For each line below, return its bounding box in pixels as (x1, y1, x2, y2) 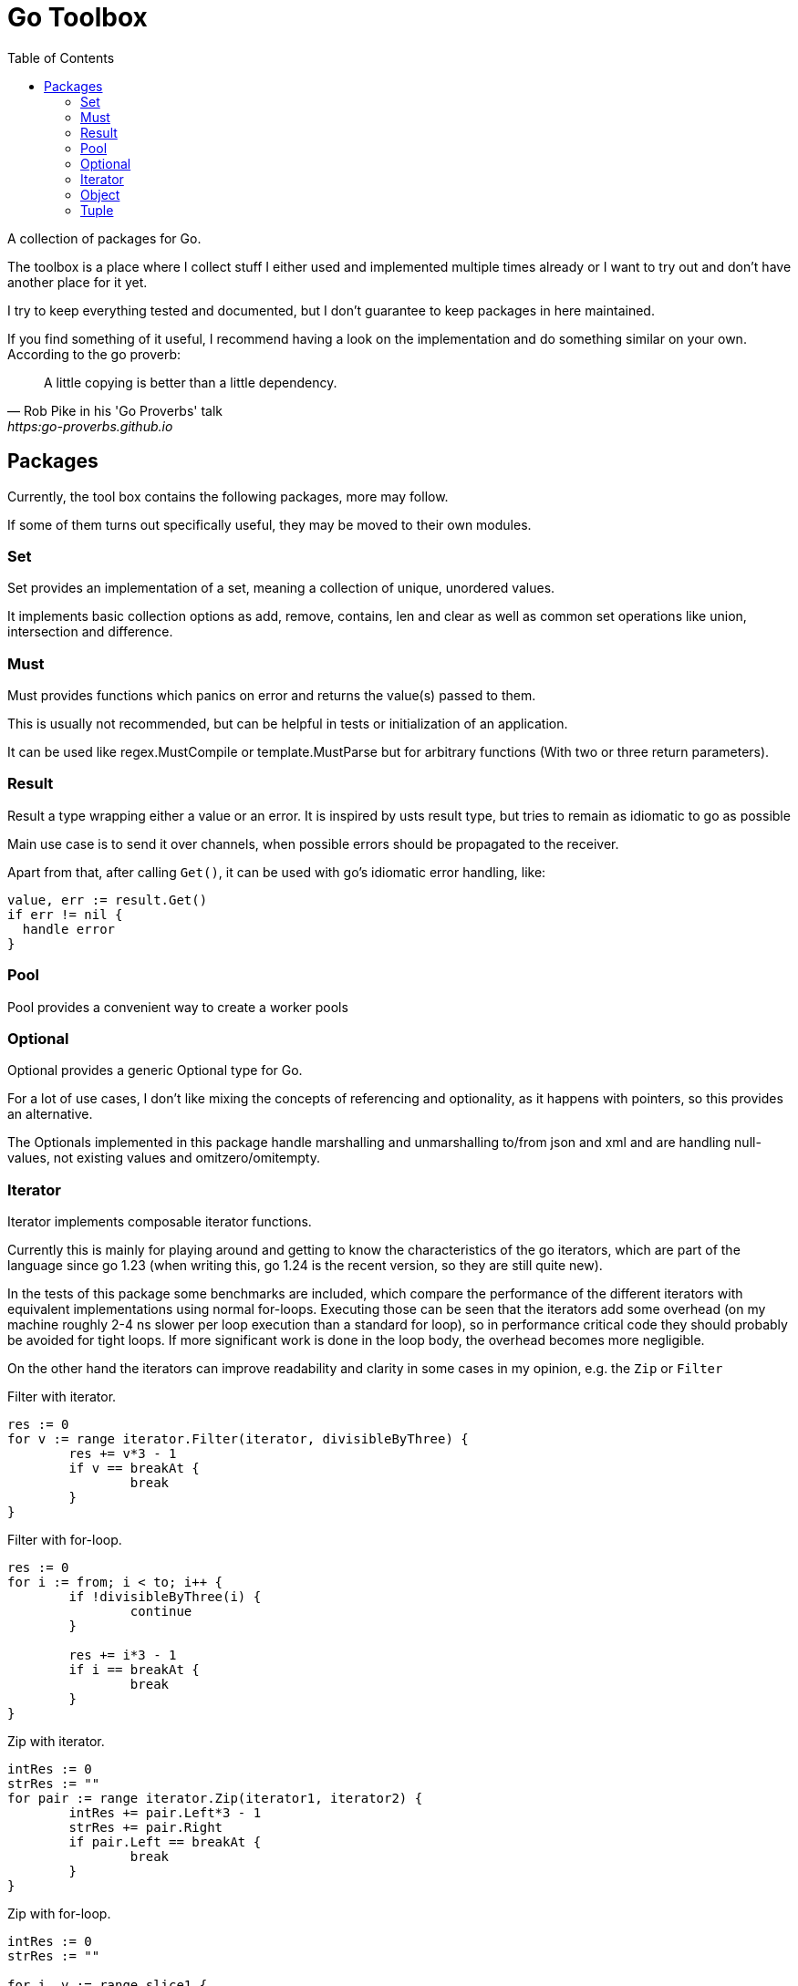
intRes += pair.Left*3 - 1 (68, 1805, 262, 1821)
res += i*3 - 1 (68, 1648, 177, 1663)
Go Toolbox (7, 2, 148, 33)
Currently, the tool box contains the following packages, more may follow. (7, 488, 449, 504)
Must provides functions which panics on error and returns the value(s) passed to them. (7, 688, 536, 704)
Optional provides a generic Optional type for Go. (7, 1062, 303, 1079)
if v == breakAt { (68, 1461, 200, 1476)
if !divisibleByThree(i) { (68, 1589, 262, 1605)
